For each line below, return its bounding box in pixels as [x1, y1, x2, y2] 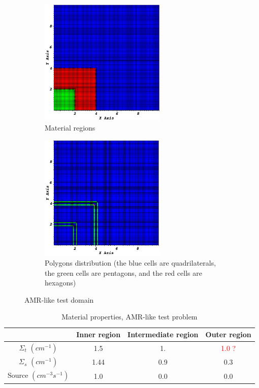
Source [8, 370, 28, 380]
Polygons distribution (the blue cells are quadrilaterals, [45, 257, 216, 268]
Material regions [45, 122, 95, 133]
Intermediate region [127, 329, 199, 340]
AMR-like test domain [24, 294, 94, 305]
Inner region [76, 329, 121, 340]
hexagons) [45, 277, 76, 288]
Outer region [205, 329, 251, 340]
